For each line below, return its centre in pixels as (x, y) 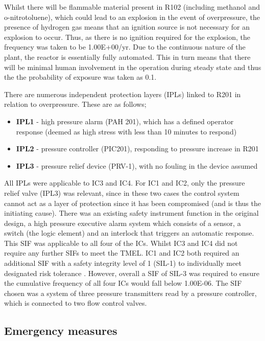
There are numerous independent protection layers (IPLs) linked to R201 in (123, 94)
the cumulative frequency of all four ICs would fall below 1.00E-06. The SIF (123, 283)
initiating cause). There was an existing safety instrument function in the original (131, 213)
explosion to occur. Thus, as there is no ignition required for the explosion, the (127, 37)
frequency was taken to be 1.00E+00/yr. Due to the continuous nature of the (125, 47)
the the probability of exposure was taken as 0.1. (80, 77)
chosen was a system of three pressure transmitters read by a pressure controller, (130, 293)
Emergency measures (61, 331)
